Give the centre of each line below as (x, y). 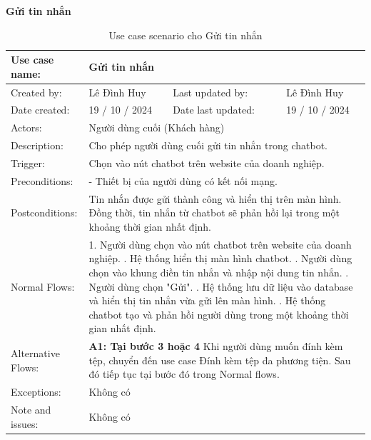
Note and (31, 409)
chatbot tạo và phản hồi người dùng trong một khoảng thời (219, 314)
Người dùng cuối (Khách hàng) (157, 127)
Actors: (26, 127)
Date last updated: (214, 110)
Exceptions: (36, 392)
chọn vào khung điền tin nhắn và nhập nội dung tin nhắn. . (219, 272)
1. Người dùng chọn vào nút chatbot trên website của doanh (220, 244)
